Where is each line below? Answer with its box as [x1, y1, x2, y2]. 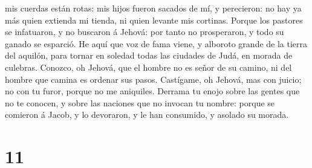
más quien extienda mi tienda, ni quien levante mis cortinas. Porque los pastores [5, 13, 303, 26]
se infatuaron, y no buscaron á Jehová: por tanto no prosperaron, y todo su [5, 25, 284, 38]
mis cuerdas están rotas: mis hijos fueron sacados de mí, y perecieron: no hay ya [5, 2, 302, 14]
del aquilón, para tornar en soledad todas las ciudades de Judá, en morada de [5, 49, 293, 62]
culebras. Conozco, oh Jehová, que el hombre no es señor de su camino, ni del [5, 60, 292, 73]
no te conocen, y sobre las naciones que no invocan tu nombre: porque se [5, 96, 275, 109]
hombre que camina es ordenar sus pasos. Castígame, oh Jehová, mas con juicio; [5, 73, 302, 85]
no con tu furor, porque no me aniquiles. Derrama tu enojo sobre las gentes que [5, 85, 300, 97]
